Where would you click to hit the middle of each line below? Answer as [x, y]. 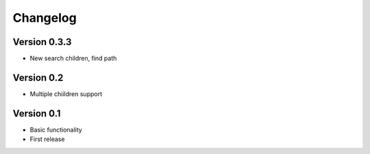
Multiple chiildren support [66, 94]
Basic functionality [56, 129]
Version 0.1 [37, 113]
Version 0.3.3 [42, 42]
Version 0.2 [38, 77]
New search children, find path [73, 59]
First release [47, 139]
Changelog [45, 18]
